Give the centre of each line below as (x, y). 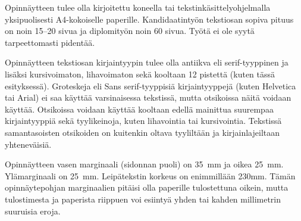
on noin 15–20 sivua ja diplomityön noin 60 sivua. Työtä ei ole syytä (130, 31)
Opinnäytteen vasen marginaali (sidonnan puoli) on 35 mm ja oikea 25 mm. (144, 164)
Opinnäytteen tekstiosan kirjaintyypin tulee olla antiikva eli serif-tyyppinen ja (147, 62)
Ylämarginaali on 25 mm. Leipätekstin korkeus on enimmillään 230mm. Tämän (150, 175)
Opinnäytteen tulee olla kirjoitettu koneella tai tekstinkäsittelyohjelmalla (138, 7)
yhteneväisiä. (28, 144)
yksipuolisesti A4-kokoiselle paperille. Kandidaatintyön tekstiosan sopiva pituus (149, 19)
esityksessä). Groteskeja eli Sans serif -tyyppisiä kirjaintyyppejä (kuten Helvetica (150, 85)
